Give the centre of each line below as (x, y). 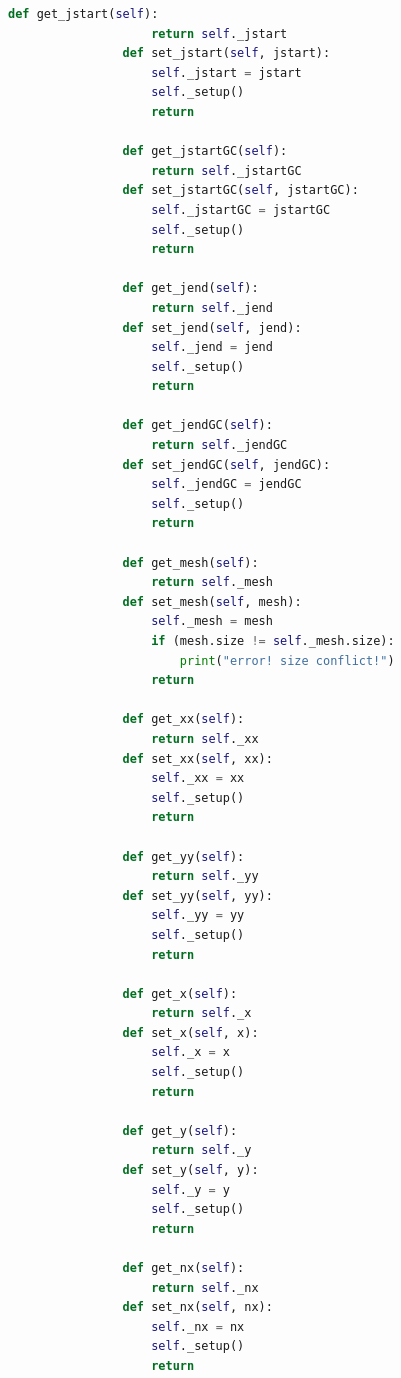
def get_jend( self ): (190, 288)
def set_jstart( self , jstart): (226, 53)
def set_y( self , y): (190, 1170)
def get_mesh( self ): (190, 562)
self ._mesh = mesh (212, 621)
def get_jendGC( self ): (197, 425)
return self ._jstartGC (226, 170)
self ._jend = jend (212, 347)
